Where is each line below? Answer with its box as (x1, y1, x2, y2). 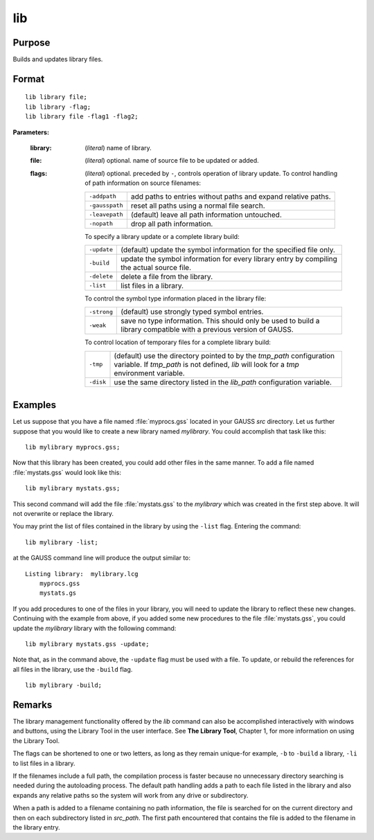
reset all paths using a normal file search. (130, 201, 265, 211)
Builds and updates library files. (12, 55, 103, 64)
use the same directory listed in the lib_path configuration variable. (114, 377, 332, 387)
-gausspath (89, 202, 124, 209)
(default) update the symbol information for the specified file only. (121, 244, 336, 254)
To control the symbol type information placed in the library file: (84, 294, 267, 303)
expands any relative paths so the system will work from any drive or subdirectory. (12, 791, 249, 799)
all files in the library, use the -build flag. (12, 665, 133, 673)
